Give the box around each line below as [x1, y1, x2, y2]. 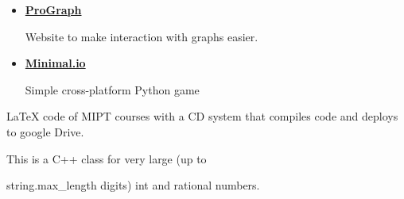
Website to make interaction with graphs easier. [25, 28, 258, 44]
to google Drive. [6, 123, 84, 140]
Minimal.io [25, 55, 86, 71]
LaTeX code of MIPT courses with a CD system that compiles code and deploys [6, 108, 398, 124]
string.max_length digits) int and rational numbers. [6, 177, 260, 193]
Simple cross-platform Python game [25, 81, 200, 98]
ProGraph [25, 2, 82, 17]
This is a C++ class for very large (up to [6, 150, 207, 166]
